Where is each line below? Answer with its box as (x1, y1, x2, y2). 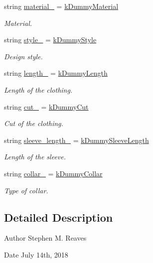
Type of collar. (4, 185, 48, 195)
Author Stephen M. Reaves (4, 233, 87, 243)
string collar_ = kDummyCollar (4, 168, 103, 178)
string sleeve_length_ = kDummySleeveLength (4, 134, 149, 145)
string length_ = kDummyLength (4, 68, 108, 78)
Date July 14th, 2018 (4, 249, 68, 260)
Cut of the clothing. (4, 118, 63, 129)
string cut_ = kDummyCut (4, 101, 89, 112)
